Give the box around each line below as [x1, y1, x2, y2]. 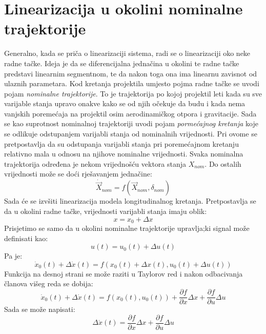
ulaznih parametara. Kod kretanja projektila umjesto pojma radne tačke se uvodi [4, 78, 259, 89]
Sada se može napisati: [4, 304, 75, 315]
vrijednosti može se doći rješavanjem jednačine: [4, 168, 152, 179]
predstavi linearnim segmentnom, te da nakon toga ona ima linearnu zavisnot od [4, 68, 257, 78]
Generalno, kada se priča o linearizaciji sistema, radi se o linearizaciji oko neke [4, 48, 251, 58]
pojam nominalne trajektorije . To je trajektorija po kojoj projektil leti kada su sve [4, 88, 262, 99]
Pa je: [4, 250, 23, 261]
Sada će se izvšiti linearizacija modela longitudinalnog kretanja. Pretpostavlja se [4, 195, 256, 206]
